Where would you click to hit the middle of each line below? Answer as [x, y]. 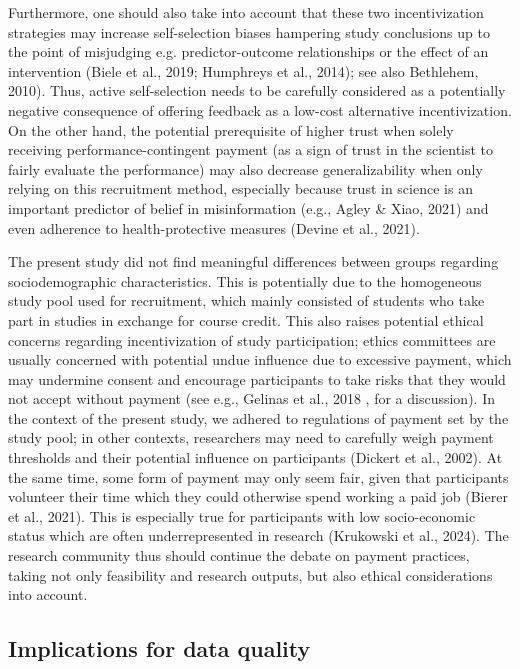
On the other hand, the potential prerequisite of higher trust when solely [231, 129]
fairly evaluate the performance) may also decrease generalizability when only [245, 168]
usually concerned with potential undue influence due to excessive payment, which [260, 359]
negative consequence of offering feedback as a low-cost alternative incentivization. [260, 109]
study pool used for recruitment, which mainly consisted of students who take [246, 300]
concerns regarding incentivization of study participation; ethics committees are [252, 339]
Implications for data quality [159, 648]
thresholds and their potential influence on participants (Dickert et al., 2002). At [255, 457]
